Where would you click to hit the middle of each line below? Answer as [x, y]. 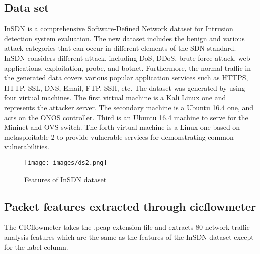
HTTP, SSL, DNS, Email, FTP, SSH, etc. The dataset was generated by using [125, 87]
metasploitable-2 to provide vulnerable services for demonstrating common [119, 137]
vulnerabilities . [27, 147]
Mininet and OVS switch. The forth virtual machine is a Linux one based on [122, 127]
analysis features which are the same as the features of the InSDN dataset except [129, 237]
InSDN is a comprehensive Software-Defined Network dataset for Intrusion [119, 28]
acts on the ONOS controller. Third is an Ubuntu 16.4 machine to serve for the [126, 117]
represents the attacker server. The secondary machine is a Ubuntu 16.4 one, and [129, 107]
